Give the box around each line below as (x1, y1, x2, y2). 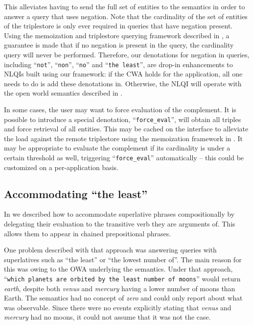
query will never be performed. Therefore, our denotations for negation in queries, (4, 49, 250, 59)
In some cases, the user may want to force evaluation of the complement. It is (4, 104, 236, 114)
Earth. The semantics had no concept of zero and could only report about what (4, 293, 243, 303)
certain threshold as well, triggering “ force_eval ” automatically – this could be (4, 152, 244, 163)
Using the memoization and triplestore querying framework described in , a (4, 30, 230, 40)
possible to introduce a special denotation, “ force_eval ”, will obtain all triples (4, 114, 241, 124)
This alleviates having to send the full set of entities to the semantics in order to (4, 1, 245, 11)
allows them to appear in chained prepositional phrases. (4, 228, 171, 238)
